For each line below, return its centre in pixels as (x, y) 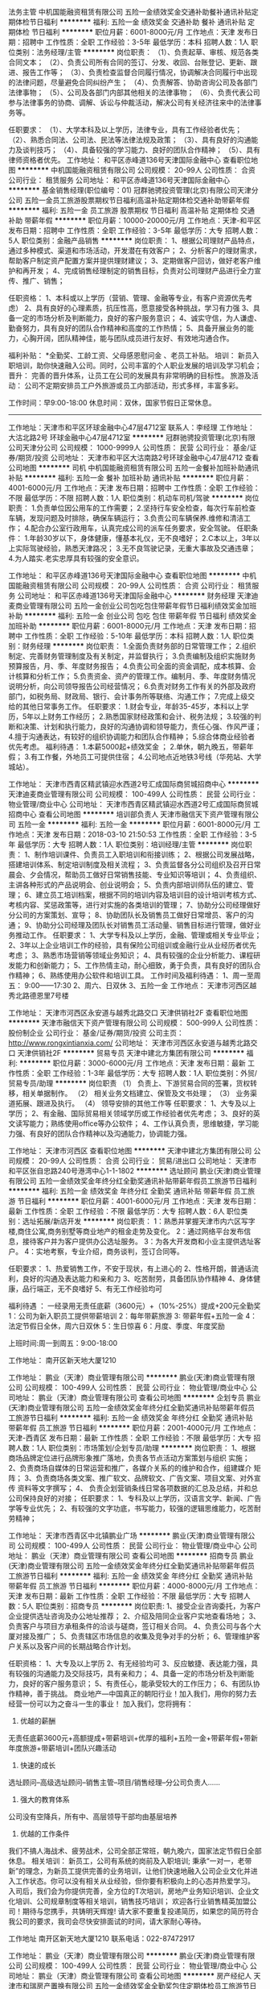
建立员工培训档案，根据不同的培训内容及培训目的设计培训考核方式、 (148, 895)
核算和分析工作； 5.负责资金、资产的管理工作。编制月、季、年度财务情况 (135, 676)
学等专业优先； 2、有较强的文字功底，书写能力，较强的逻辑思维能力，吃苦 (131, 1508)
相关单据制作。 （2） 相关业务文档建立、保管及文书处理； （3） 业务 (136, 1093)
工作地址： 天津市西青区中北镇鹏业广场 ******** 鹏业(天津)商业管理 (121, 1535)
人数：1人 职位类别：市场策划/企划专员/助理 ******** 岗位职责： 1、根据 (135, 1448)
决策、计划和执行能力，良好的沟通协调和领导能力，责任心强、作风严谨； (142, 727)
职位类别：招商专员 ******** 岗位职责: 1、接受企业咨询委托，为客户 (148, 1606)
